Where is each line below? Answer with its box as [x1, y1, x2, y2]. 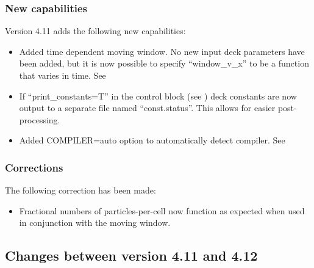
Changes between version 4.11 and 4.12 [5, 246, 258, 265]
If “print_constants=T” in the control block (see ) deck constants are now [19, 89, 297, 102]
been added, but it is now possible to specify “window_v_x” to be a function [19, 57, 309, 70]
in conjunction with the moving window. [19, 216, 171, 229]
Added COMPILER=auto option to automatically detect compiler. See [19, 134, 285, 147]
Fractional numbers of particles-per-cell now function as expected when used [19, 204, 305, 217]
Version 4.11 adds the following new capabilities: [5, 24, 186, 37]
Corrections [5, 159, 63, 175]
